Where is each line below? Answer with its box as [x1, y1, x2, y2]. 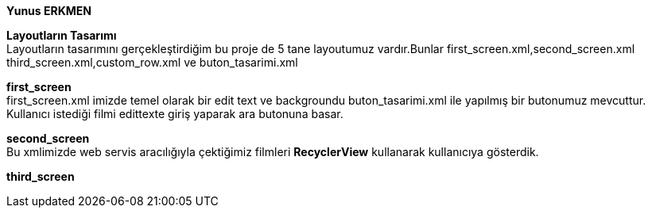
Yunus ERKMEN [6, 4, 91, 17]
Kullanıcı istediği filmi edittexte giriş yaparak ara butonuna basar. [6, 107, 343, 120]
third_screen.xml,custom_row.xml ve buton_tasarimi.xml [6, 55, 298, 69]
